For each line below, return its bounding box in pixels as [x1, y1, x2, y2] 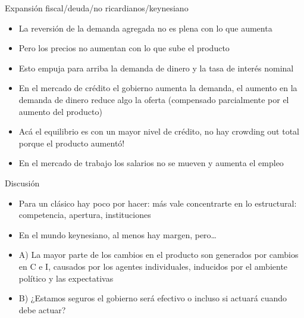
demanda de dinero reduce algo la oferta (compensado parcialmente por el [18, 93, 289, 105]
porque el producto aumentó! [18, 136, 125, 149]
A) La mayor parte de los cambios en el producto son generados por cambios [18, 248, 299, 261]
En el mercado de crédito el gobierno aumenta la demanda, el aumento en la [18, 82, 297, 94]
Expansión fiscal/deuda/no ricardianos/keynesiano [5, 2, 189, 14]
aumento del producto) [18, 105, 102, 117]
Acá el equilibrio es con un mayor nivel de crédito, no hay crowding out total [18, 125, 299, 138]
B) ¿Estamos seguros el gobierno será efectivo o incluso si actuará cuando [18, 292, 287, 304]
